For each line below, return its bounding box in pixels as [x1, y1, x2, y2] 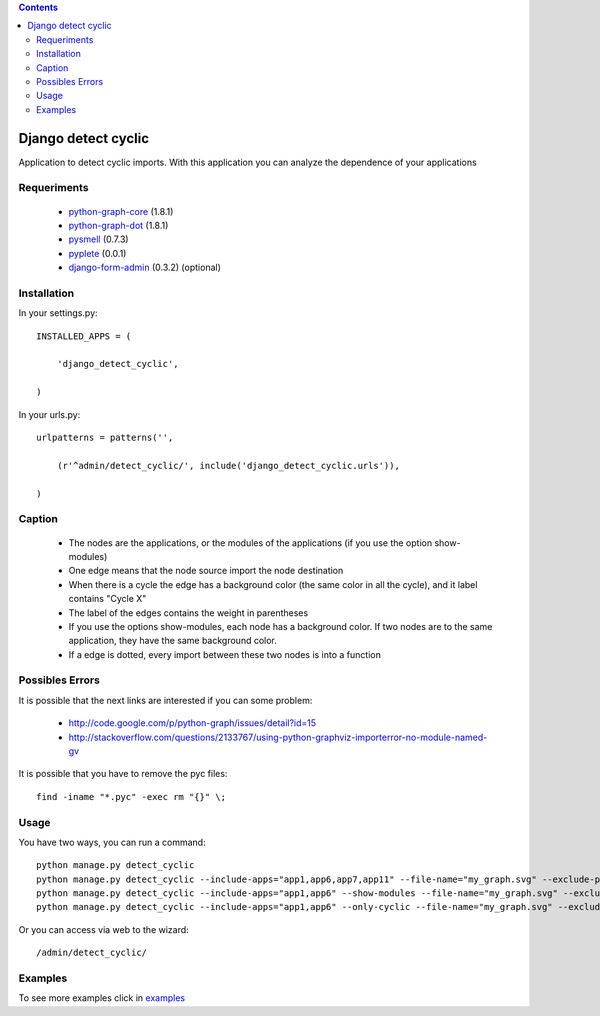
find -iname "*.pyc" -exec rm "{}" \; [36, 791, 227, 802]
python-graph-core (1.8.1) [68, 205, 174, 217]
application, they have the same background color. [68, 635, 277, 647]
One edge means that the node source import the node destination [68, 565, 344, 577]
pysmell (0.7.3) [68, 233, 129, 245]
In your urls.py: [18, 408, 81, 420]
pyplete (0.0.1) [68, 247, 127, 259]
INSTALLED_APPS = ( [36, 330, 132, 342]
